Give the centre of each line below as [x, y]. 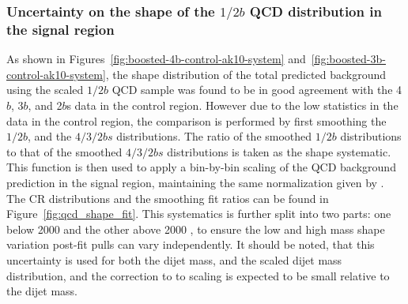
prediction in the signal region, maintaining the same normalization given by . [195, 182]
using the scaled [45, 90]
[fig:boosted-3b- [348, 59]
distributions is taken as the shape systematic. [279, 151]
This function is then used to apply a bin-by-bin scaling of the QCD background [201, 167]
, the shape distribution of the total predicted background [246, 74]
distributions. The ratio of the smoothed [214, 136]
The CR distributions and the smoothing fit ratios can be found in [168, 198]
